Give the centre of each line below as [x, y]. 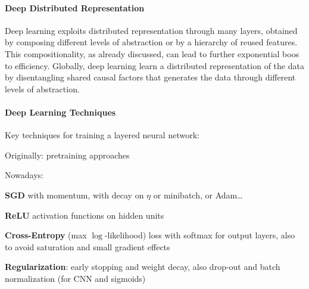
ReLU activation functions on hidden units [85, 215]
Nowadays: [24, 175]
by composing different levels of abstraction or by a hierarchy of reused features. [151, 42]
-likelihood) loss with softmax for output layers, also [200, 235]
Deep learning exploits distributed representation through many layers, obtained [151, 30]
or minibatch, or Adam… [198, 195]
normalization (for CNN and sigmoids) [75, 278]
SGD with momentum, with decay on [74, 195]
